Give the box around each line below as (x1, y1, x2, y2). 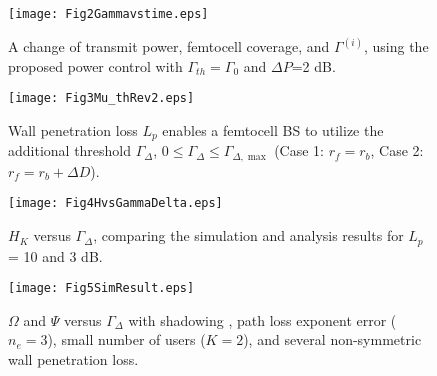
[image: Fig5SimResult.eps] (8, 281, 195, 296)
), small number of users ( (47, 329, 206, 350)
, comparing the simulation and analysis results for (93, 225, 404, 246)
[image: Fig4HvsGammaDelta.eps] (8, 196, 223, 211)
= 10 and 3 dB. (8, 245, 103, 266)
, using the (363, 36, 429, 57)
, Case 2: (370, 140, 424, 161)
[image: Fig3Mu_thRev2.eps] (8, 91, 195, 106)
